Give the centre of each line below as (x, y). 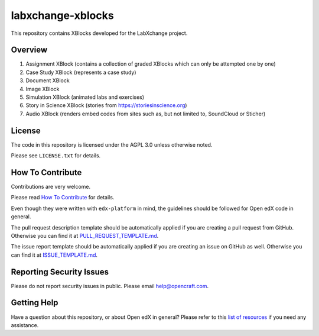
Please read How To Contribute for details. (63, 198)
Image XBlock (43, 89)
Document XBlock (48, 80)
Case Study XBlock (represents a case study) (81, 72)
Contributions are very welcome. (51, 187)
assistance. (25, 325)
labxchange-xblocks (63, 15)
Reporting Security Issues (60, 272)
